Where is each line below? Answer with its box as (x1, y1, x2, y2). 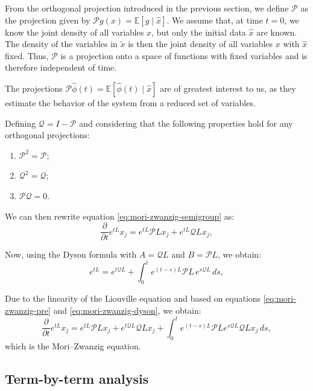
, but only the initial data (151, 25, 246, 38)
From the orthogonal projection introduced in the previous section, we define (5, 2, 289, 14)
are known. (256, 25, 297, 38)
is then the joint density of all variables (128, 37, 273, 50)
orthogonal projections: (5, 129, 90, 141)
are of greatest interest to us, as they (160, 81, 296, 94)
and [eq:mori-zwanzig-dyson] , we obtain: (53, 304, 201, 316)
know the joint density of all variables (5, 25, 144, 38)
